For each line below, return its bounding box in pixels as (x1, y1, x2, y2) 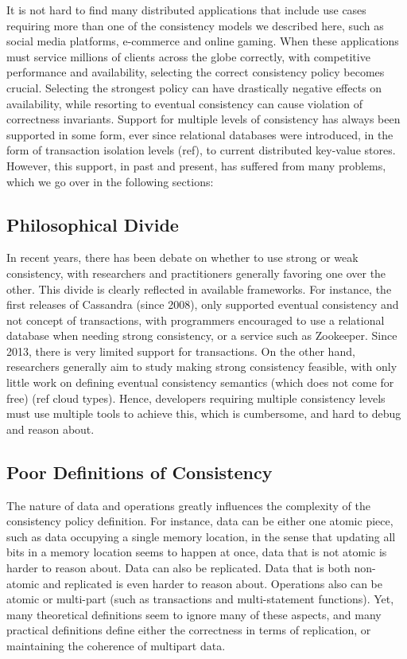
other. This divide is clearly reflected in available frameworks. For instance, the (6, 280, 392, 297)
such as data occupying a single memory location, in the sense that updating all (6, 528, 396, 544)
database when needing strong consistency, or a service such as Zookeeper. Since (6, 327, 397, 344)
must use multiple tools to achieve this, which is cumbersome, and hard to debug (6, 405, 401, 422)
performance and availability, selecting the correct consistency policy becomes (6, 64, 385, 80)
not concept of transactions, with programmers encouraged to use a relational (6, 311, 385, 328)
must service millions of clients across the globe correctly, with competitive (6, 48, 370, 64)
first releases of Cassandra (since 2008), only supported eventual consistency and (6, 296, 399, 313)
